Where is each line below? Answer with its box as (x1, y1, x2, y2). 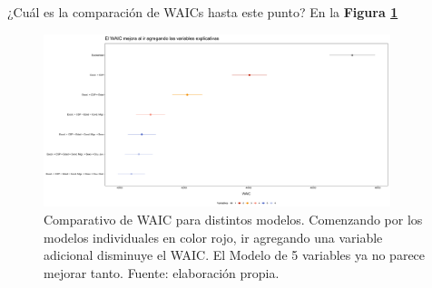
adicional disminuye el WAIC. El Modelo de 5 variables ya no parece (44, 245, 426, 264)
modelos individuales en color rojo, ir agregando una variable (44, 227, 383, 246)
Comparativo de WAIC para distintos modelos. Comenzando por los (44, 209, 423, 228)
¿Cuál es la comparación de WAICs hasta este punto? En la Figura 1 (7, 3, 398, 21)
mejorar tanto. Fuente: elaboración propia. (44, 263, 280, 282)
